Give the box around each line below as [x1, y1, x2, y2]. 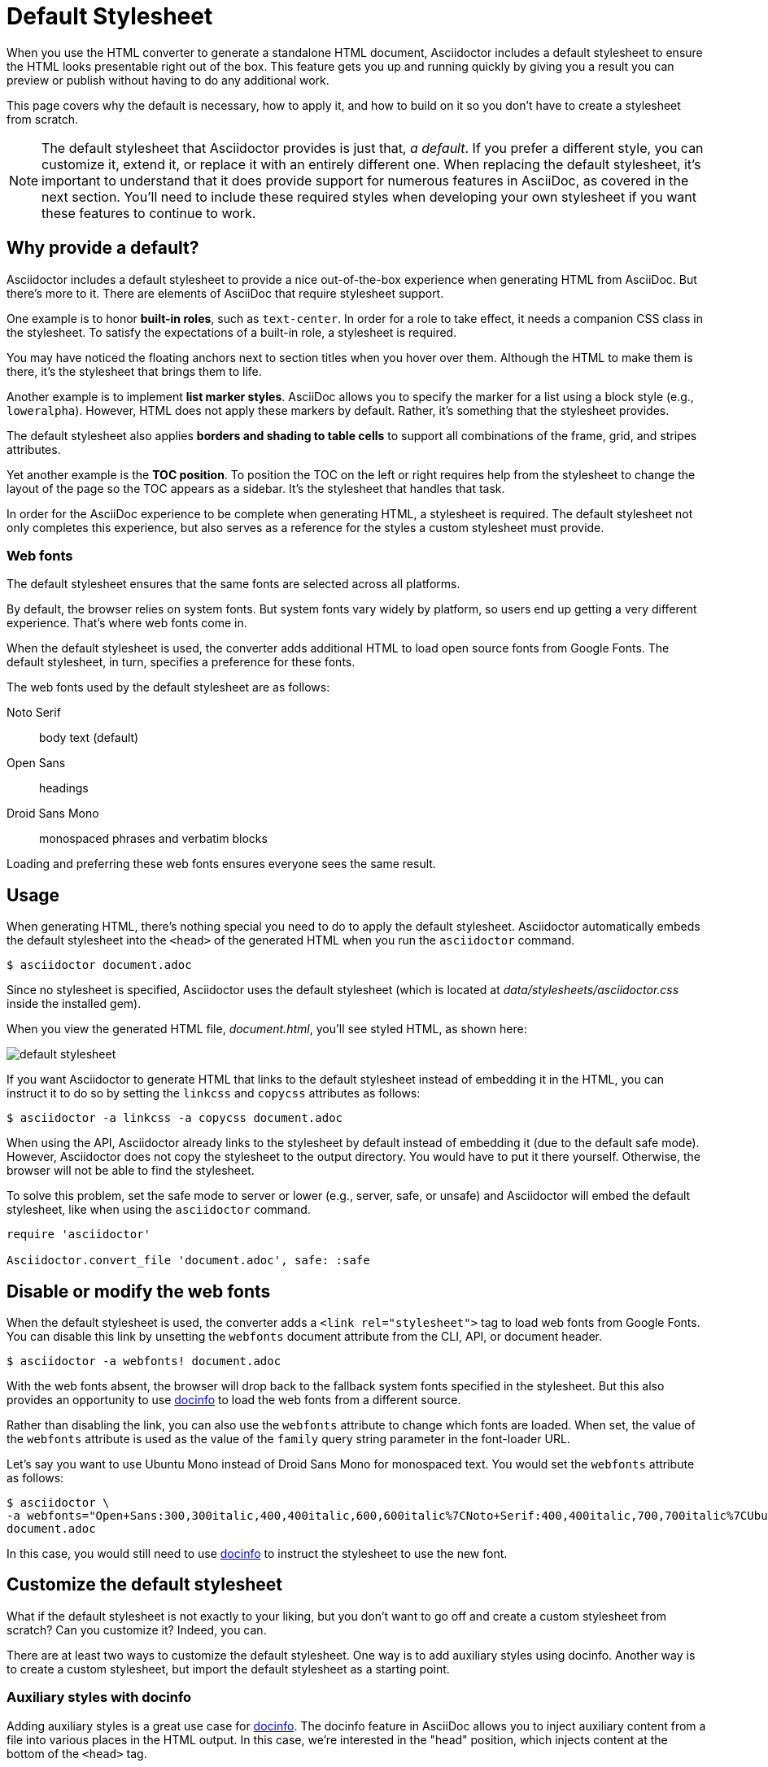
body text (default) [39, 731, 139, 745]
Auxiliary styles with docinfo [7, 1689, 192, 1706]
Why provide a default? [7, 238, 199, 259]
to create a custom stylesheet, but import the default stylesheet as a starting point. [7, 1661, 450, 1676]
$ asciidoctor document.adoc [7, 958, 192, 972]
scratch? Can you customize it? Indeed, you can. [7, 1622, 267, 1637]
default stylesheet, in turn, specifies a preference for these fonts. [7, 655, 356, 670]
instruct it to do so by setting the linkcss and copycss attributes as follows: [7, 1086, 421, 1101]
